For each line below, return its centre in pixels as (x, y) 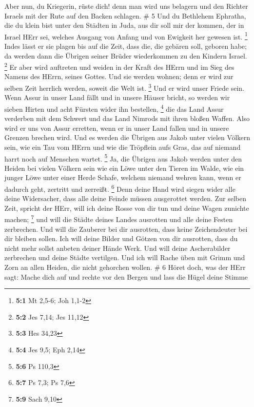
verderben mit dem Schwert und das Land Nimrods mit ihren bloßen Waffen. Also (127, 118)
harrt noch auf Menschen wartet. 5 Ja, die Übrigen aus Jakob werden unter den (123, 158)
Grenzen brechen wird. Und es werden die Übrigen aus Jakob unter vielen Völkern (127, 137)
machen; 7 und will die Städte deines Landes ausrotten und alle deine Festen (119, 219)
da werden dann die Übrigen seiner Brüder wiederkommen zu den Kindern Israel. (126, 55)
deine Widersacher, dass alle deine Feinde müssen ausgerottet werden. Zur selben (125, 198)
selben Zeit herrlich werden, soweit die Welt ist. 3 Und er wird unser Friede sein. (125, 87)
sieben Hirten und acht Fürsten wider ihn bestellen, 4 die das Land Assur (114, 108)
